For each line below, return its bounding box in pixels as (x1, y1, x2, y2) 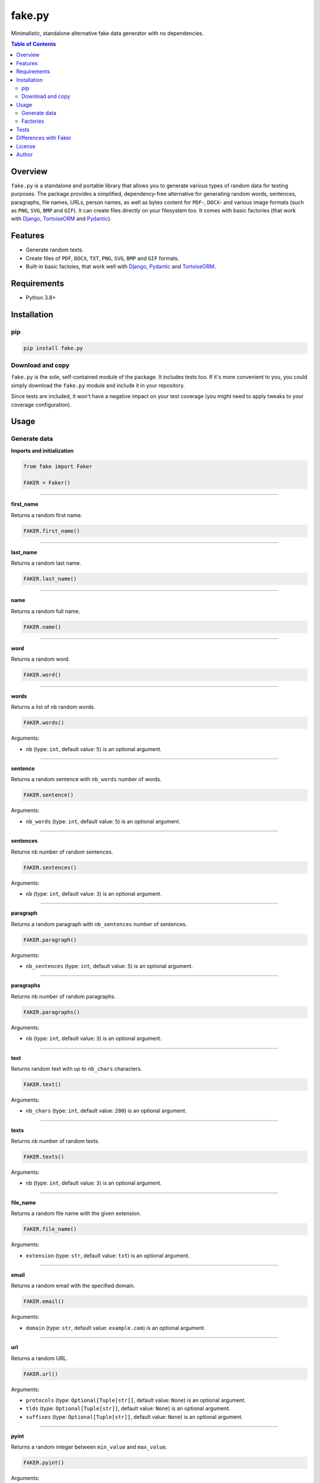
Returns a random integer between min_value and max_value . (11, 1443, 168, 1450)
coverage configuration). (11, 401, 72, 408)
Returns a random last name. (11, 559, 82, 567)
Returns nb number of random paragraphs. (11, 992, 116, 1000)
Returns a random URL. (11, 1354, 68, 1361)
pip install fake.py (23, 345, 83, 351)
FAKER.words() (23, 720, 65, 726)
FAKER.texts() (23, 1154, 65, 1160)
